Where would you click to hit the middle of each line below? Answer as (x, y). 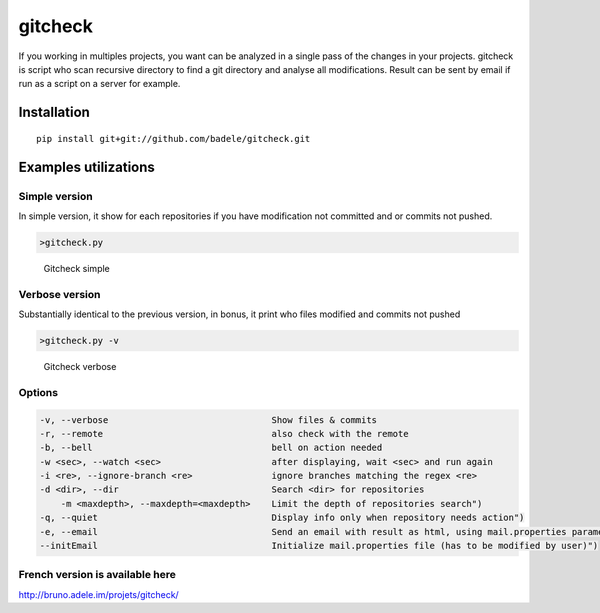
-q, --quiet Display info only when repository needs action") (282, 518)
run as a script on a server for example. (99, 84)
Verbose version (59, 294)
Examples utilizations (86, 166)
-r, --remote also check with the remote (224, 433)
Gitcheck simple (76, 268)
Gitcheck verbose (80, 366)
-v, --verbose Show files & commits (208, 419)
